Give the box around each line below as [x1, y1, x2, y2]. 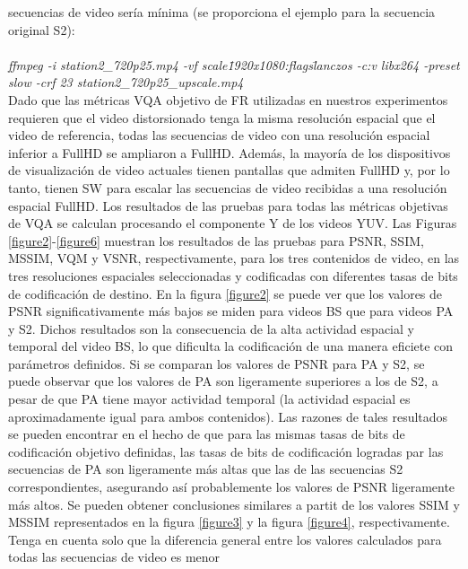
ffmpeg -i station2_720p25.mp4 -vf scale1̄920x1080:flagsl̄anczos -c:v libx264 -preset [8, 55, 460, 74]
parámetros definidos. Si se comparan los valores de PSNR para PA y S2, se [8, 354, 425, 372]
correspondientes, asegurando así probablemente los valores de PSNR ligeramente [8, 477, 455, 496]
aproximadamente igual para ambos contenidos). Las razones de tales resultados [8, 407, 448, 425]
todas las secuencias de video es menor [8, 547, 221, 566]
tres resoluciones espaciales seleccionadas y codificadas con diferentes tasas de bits [8, 266, 458, 284]
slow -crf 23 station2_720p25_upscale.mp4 [8, 73, 244, 92]
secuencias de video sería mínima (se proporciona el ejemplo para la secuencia [8, 3, 436, 21]
